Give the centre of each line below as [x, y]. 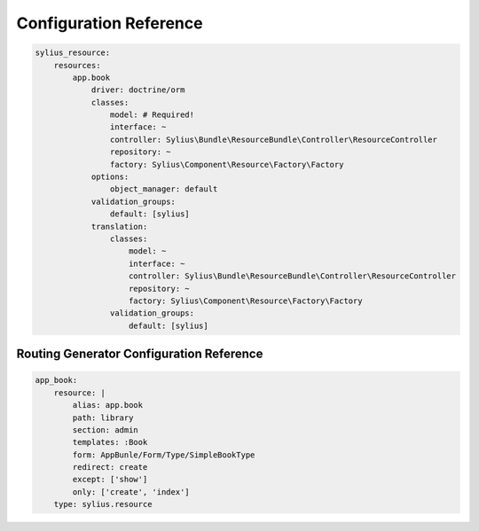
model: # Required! [152, 115]
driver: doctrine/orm [138, 90]
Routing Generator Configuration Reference [140, 354]
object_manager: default [164, 189]
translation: [119, 226]
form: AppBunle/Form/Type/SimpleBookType [164, 455]
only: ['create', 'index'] [131, 492]
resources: [77, 65]
